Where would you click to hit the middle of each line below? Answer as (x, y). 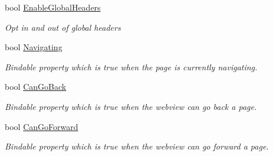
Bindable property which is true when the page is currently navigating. (131, 66)
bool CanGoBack (36, 87)
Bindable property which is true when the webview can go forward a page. (137, 146)
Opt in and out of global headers (63, 27)
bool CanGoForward (42, 126)
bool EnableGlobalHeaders (53, 7)
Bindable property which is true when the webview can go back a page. (131, 106)
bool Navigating (34, 47)
